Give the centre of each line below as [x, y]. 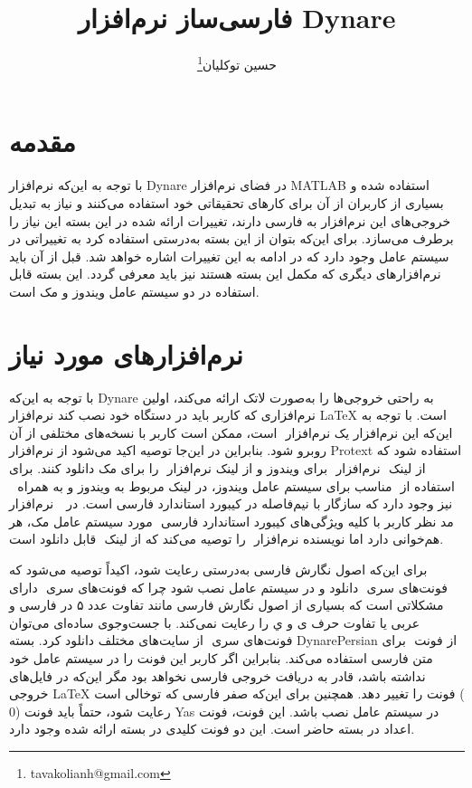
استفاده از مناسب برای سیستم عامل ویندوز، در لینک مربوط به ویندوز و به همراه [236, 485]
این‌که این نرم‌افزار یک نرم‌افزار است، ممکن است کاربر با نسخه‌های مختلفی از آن [231, 432]
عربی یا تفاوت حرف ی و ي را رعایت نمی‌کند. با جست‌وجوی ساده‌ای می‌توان [215, 622]
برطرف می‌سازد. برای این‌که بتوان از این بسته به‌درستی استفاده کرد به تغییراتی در [231, 238]
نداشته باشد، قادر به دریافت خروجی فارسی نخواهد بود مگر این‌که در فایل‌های [217, 675]
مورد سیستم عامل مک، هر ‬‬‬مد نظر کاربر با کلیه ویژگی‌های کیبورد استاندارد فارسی [231, 521]
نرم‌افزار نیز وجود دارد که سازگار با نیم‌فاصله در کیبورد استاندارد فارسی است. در [231, 503]
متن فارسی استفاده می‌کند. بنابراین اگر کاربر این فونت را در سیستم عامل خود [221, 657]
